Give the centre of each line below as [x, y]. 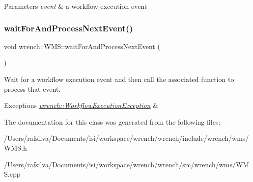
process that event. [32, 89]
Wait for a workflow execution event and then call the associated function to [119, 79]
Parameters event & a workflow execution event [76, 6]
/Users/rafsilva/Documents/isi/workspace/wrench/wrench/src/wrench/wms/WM [127, 164]
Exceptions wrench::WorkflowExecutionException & [81, 105]
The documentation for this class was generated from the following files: [112, 121]
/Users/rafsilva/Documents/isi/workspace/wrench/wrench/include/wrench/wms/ [126, 138]
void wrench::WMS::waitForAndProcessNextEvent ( [82, 46]
